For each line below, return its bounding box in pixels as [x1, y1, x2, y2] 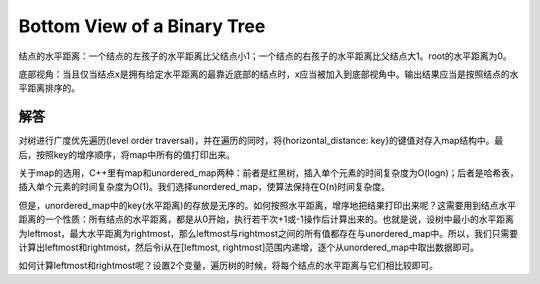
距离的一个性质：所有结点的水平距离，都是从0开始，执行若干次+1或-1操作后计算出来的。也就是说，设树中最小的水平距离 [18, 213, 514, 225]
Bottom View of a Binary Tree [18, 15, 266, 37]
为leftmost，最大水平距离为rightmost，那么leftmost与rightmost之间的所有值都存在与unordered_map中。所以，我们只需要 [18, 227, 519, 239]
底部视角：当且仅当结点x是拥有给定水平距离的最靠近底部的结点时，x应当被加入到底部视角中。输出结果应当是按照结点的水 [18, 68, 519, 80]
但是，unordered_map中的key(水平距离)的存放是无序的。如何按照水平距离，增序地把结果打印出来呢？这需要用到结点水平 [18, 199, 517, 211]
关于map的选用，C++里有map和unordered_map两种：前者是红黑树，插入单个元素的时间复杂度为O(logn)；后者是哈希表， [18, 167, 519, 179]
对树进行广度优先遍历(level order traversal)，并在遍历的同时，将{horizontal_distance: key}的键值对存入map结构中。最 [18, 135, 504, 147]
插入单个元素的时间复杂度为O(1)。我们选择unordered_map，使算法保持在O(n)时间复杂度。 [18, 181, 390, 193]
